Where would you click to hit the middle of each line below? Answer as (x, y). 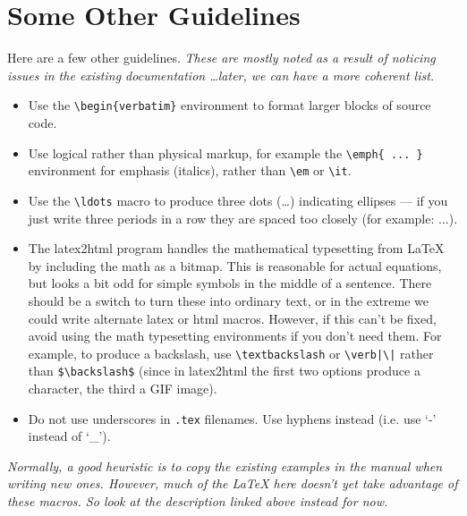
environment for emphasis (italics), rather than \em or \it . (190, 170)
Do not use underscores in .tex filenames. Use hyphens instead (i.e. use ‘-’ (232, 418)
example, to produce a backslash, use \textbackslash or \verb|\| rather (231, 353)
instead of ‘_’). (69, 436)
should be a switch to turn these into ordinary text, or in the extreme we (229, 300)
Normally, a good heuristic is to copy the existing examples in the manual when (225, 465)
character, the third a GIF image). (123, 388)
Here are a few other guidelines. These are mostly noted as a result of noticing (221, 58)
